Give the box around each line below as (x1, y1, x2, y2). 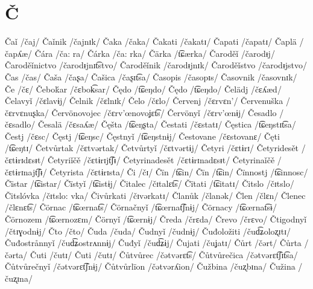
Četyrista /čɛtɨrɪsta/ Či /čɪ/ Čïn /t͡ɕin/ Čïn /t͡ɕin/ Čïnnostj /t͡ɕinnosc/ (49, 165, 308, 178)
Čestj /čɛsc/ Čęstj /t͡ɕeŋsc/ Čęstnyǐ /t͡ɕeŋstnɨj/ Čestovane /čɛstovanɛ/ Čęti (5, 129, 280, 142)
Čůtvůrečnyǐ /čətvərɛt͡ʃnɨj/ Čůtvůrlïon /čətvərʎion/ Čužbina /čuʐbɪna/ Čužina (5, 260, 296, 273)
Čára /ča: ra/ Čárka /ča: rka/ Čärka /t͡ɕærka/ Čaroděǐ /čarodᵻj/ (34, 47, 275, 59)
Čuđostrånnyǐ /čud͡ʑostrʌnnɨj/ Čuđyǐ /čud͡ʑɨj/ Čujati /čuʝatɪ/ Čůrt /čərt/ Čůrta (5, 236, 302, 249)
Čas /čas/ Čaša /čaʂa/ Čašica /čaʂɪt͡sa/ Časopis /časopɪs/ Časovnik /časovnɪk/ (5, 70, 297, 83)
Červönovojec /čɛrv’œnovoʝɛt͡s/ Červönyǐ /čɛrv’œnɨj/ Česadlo (51, 106, 277, 119)
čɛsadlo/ (5, 118, 36, 131)
